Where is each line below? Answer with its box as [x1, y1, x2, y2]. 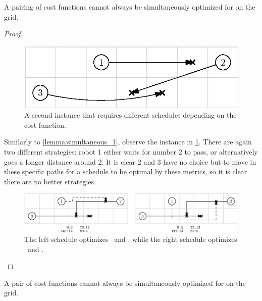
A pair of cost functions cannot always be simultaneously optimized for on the [4, 277, 246, 288]
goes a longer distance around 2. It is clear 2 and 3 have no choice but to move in [4, 156, 256, 167]
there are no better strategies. [4, 176, 96, 186]
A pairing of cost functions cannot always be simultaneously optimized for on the [4, 2, 255, 12]
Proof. [4, 28, 23, 39]
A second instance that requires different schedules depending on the [24, 110, 237, 120]
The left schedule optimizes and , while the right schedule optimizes [24, 234, 237, 244]
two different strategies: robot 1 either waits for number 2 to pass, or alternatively [4, 146, 258, 157]
